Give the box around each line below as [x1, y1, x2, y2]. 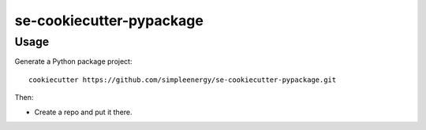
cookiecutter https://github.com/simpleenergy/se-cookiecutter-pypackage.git [28, 75, 337, 84]
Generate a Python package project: [14, 57, 133, 66]
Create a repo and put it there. [34, 107, 133, 117]
